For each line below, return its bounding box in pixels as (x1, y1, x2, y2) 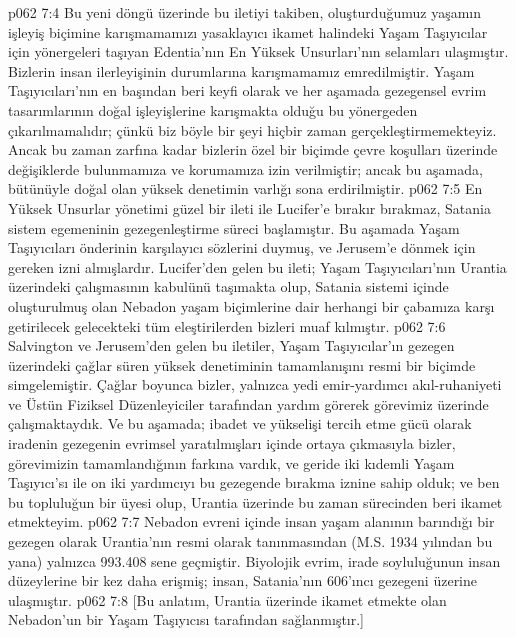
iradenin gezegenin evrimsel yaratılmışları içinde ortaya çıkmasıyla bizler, (8, 433, 456, 454)
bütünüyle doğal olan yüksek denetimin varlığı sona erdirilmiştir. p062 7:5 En (8, 178, 483, 199)
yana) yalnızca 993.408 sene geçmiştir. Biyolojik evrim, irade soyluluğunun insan (8, 550, 501, 571)
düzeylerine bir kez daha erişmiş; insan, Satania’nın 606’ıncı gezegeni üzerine (8, 570, 478, 591)
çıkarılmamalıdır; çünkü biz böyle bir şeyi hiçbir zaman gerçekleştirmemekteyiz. (8, 119, 497, 140)
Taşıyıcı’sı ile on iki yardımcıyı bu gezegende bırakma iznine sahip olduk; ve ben (8, 472, 500, 493)
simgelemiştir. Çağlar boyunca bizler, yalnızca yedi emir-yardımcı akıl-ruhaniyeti (8, 374, 502, 395)
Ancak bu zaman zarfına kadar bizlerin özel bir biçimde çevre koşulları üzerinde (8, 139, 498, 160)
